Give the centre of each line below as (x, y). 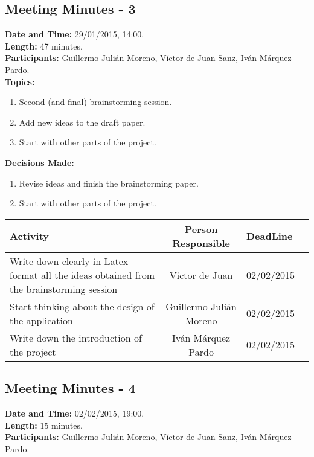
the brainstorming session (64, 289)
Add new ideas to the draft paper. (82, 122)
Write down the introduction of (76, 337)
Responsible (201, 243)
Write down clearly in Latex (69, 261)
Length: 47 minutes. (44, 46)
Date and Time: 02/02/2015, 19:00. (75, 413)
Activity (29, 236)
